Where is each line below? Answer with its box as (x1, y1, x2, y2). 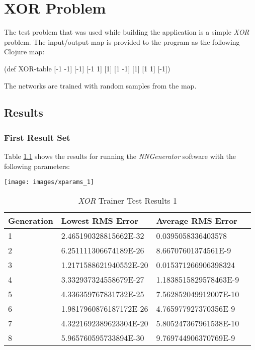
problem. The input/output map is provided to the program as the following (4, 36, 240, 47)
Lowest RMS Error (61, 214, 138, 226)
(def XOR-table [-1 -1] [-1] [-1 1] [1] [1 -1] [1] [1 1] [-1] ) (4, 63, 171, 73)
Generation (8, 214, 53, 226)
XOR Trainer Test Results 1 (78, 194, 177, 206)
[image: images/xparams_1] (4, 179, 94, 186)
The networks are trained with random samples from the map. (4, 80, 197, 91)
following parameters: (4, 160, 70, 171)
